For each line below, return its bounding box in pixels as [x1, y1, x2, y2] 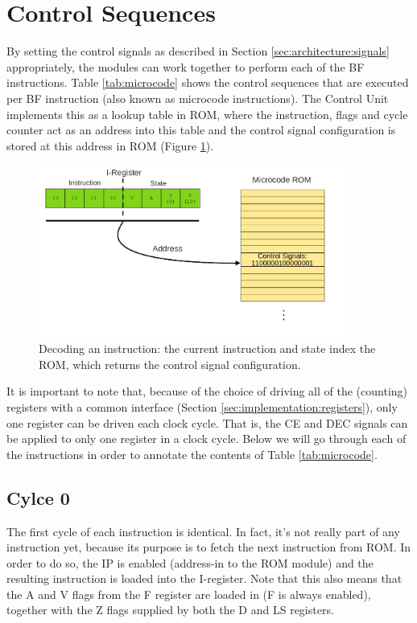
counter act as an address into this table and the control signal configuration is [6, 121, 396, 138]
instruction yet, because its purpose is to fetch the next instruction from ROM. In [6, 539, 411, 555]
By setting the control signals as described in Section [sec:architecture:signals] [6, 43, 390, 59]
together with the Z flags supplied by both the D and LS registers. [6, 601, 334, 618]
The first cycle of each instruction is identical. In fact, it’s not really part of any [6, 523, 400, 539]
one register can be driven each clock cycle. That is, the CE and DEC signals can [6, 414, 408, 431]
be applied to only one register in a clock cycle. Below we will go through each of [6, 430, 407, 447]
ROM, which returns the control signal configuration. [39, 355, 301, 372]
